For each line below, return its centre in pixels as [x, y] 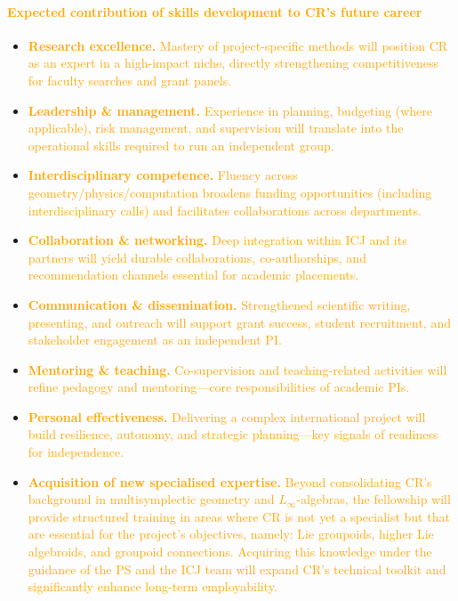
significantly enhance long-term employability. [153, 586]
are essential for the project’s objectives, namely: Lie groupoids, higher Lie [231, 534]
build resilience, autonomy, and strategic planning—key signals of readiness [233, 434]
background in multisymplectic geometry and [151, 499]
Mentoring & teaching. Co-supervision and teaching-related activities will [237, 369]
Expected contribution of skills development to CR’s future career [215, 11]
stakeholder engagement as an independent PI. [155, 340]
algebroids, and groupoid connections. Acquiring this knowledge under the [230, 552]
